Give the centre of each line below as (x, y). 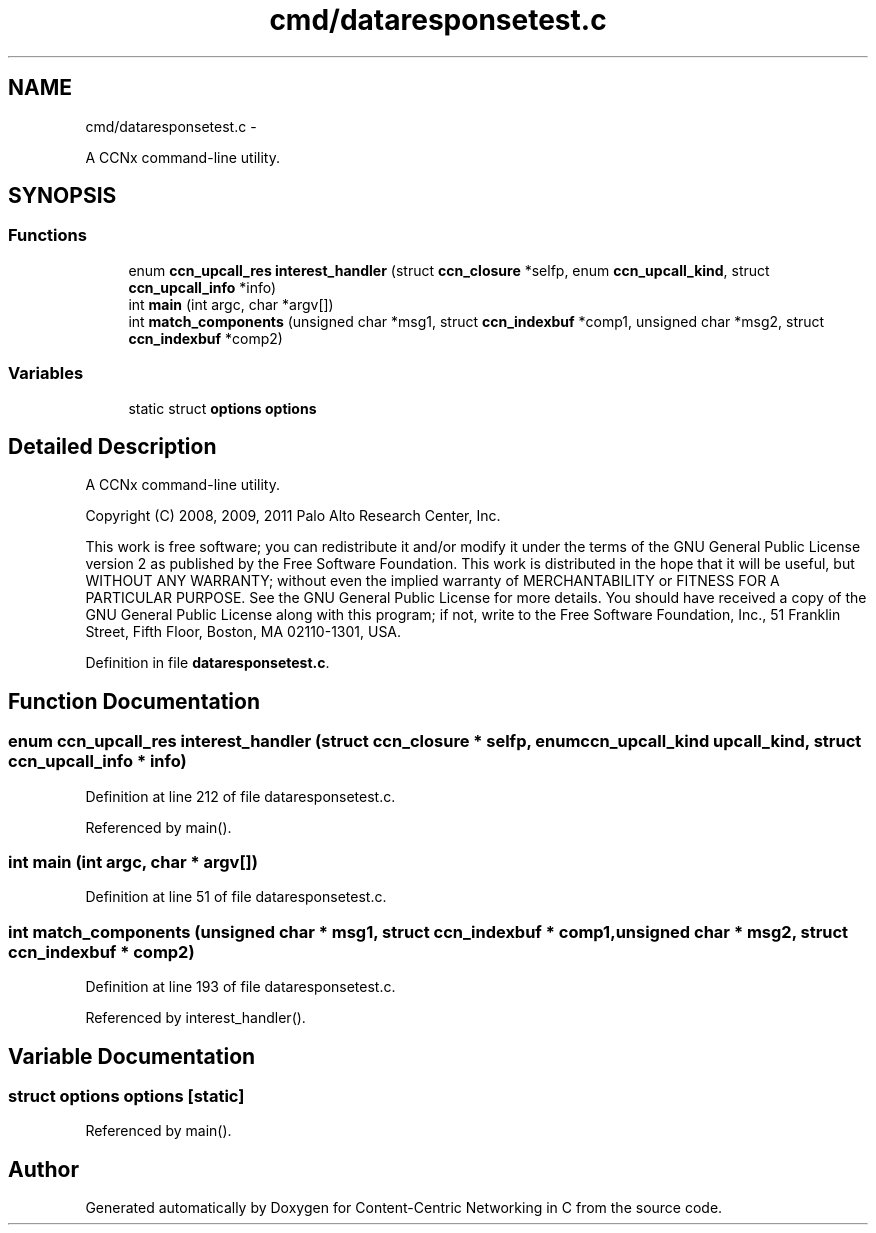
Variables (46, 373)
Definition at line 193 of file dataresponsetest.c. (240, 987)
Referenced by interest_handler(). (195, 1018)
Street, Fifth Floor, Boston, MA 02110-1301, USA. (243, 632)
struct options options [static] (126, 1095)
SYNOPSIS (62, 196)
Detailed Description (112, 446)
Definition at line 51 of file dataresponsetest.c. (236, 897)
